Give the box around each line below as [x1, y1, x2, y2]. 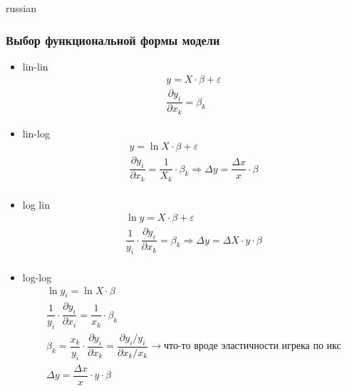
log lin [22, 197, 50, 212]
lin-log [22, 125, 50, 140]
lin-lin [22, 58, 48, 73]
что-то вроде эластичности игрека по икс [163, 341, 341, 352]
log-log [22, 270, 52, 285]
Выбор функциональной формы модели [6, 31, 220, 48]
